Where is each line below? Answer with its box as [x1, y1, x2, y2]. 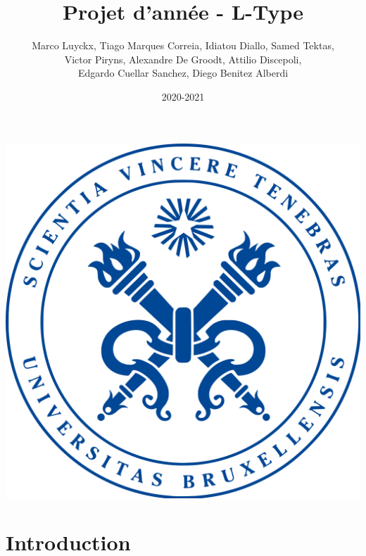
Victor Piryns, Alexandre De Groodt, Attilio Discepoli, [64, 51, 302, 66]
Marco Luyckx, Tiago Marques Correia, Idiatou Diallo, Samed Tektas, [32, 38, 334, 53]
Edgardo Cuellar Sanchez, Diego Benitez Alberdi [77, 65, 289, 80]
